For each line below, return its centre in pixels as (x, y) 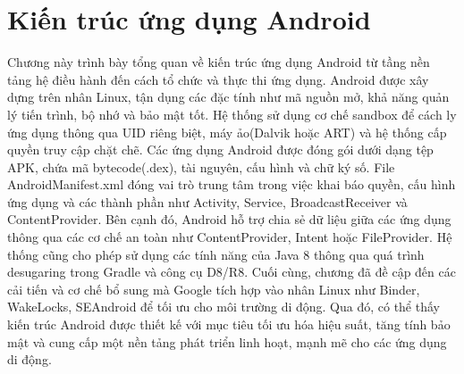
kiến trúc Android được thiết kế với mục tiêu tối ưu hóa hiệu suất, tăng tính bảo (229, 324)
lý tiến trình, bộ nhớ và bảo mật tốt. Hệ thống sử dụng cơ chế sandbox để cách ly (232, 114)
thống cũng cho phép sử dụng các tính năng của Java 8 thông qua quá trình (216, 254)
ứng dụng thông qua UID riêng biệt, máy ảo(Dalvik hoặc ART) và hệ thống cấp (227, 132)
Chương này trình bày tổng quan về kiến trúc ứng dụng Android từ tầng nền (219, 62)
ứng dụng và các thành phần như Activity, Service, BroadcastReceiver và (207, 201)
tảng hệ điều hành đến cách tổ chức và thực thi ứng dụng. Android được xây (218, 79)
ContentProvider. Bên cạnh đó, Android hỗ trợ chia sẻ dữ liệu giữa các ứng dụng (229, 219)
